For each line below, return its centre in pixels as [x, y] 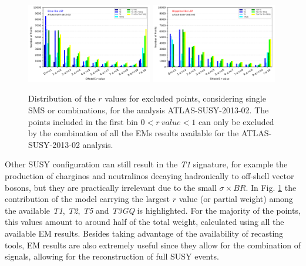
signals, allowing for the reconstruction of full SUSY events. [112, 256]
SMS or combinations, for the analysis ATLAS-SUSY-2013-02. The [149, 110]
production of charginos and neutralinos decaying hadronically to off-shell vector [149, 175]
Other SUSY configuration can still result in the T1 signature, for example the [146, 164]
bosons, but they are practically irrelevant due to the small [111, 187]
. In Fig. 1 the [271, 187]
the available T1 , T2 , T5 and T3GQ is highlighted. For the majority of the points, [153, 210]
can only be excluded [236, 121]
